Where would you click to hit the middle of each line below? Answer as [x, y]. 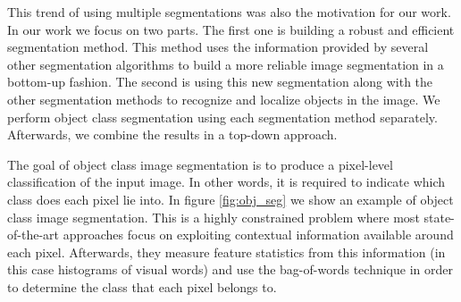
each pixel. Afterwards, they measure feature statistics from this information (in [226, 252]
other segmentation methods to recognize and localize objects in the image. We [224, 99]
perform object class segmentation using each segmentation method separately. [222, 117]
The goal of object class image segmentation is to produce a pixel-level [200, 164]
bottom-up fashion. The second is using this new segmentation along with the [220, 82]
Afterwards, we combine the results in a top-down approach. [172, 134]
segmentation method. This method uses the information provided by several [218, 47]
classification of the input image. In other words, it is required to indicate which [226, 182]
